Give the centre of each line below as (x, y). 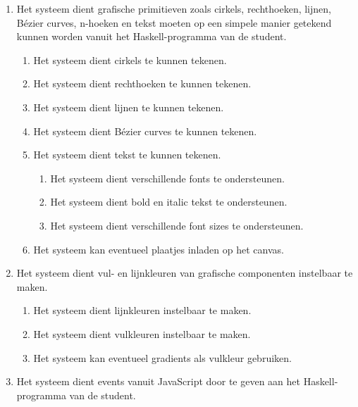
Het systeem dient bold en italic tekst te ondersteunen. (169, 202)
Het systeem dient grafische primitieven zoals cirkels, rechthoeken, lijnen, (174, 8)
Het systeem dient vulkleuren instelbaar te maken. (142, 333)
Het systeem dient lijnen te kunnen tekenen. (129, 107)
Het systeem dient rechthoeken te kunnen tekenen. (142, 83)
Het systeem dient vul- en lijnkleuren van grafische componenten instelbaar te (185, 273)
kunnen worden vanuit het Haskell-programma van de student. (152, 36)
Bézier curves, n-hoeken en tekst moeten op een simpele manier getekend (174, 22)
